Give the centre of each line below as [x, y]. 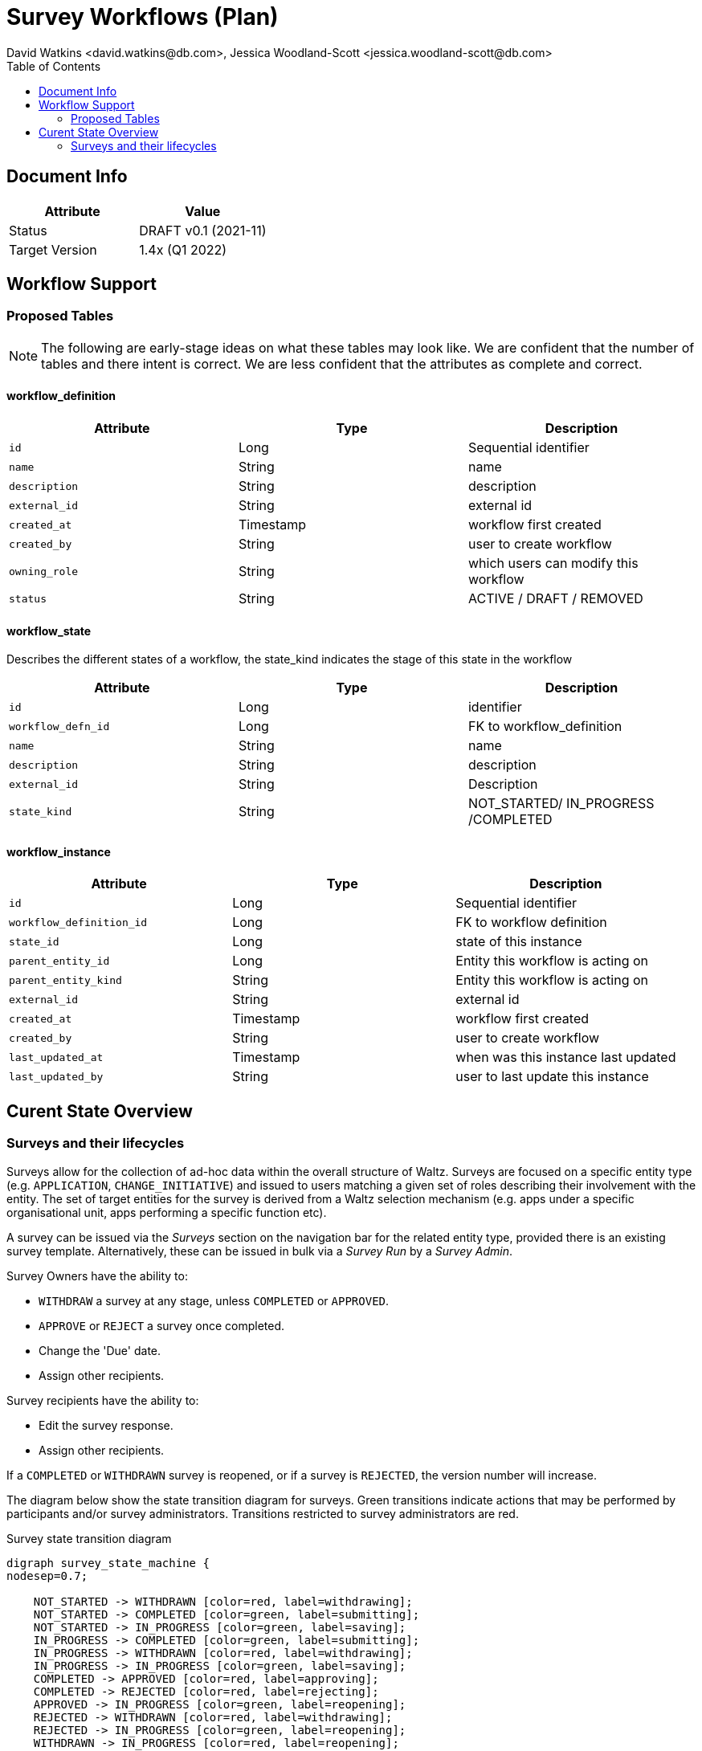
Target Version [53, 249]
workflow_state [49, 631]
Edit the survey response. [106, 1425]
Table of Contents [54, 66]
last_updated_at [56, 1057]
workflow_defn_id [59, 726]
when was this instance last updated [566, 1057]
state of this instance [519, 942]
